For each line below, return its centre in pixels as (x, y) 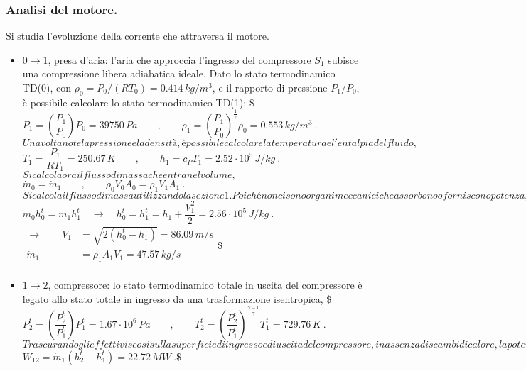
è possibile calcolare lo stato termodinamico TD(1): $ (138, 102)
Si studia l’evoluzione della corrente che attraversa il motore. (138, 36)
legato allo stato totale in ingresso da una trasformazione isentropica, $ (177, 298)
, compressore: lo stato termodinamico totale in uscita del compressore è (205, 285)
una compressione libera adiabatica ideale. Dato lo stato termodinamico (179, 73)
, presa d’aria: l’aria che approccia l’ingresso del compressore (179, 59)
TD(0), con (47, 87)
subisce (343, 59)
